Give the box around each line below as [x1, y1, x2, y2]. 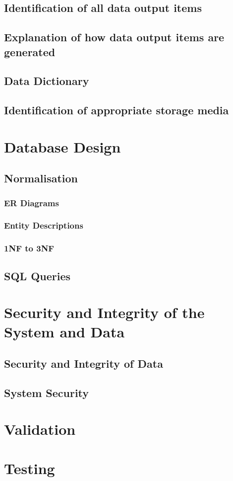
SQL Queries [4, 268, 71, 283]
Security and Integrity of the [4, 302, 205, 322]
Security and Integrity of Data [4, 355, 163, 371]
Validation [4, 419, 76, 439]
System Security [4, 385, 89, 400]
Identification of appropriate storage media [4, 102, 229, 118]
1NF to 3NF [4, 242, 55, 254]
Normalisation [4, 170, 78, 186]
